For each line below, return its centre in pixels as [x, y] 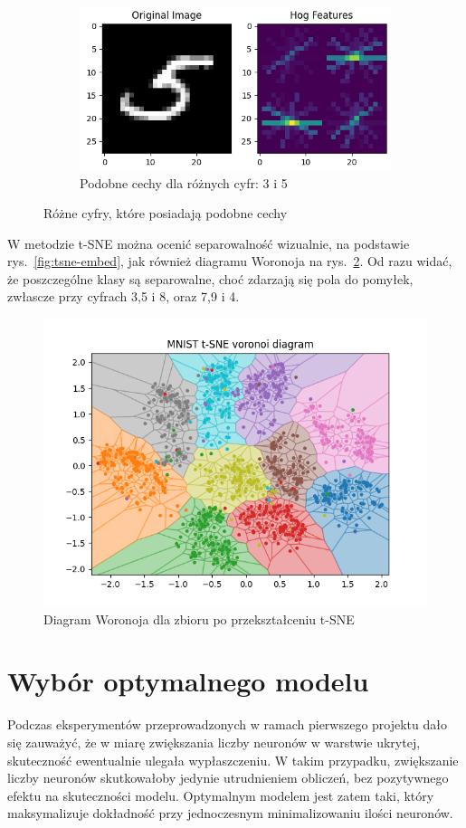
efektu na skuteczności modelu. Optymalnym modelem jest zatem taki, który [221, 795]
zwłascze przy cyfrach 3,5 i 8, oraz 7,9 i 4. [124, 296]
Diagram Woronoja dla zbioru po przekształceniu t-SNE [199, 619]
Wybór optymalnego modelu [188, 681]
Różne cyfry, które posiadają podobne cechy [166, 213]
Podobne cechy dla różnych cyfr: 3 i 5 [184, 182]
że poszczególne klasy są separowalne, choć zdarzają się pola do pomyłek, [210, 278]
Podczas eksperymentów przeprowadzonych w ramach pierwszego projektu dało [227, 724]
